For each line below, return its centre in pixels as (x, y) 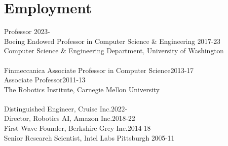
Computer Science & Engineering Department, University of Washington (114, 51)
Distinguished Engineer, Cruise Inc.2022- (66, 108)
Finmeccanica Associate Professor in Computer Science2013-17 (99, 70)
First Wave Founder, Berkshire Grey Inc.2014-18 (77, 128)
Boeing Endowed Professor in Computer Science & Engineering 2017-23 (112, 41)
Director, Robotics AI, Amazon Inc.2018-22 (70, 118)
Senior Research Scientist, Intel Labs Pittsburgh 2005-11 (89, 137)
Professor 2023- (27, 31)
